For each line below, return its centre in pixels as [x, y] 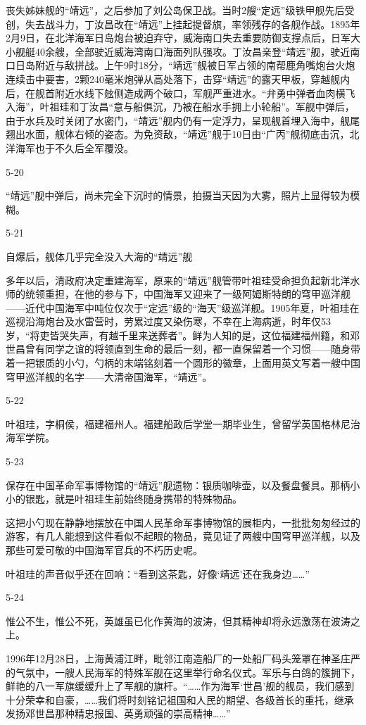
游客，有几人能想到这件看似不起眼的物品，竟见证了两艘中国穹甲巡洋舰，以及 [183, 536]
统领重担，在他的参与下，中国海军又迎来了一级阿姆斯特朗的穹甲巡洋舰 [188, 294]
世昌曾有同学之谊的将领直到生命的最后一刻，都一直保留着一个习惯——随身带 [183, 349]
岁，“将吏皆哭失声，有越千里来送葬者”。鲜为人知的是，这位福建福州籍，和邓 [183, 335]
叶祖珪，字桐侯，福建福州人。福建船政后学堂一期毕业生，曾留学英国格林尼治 [183, 423]
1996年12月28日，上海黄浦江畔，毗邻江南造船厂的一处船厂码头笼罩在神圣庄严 [183, 658]
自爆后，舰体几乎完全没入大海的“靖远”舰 [99, 256]
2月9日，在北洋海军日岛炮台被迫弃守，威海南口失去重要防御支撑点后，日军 [178, 38]
